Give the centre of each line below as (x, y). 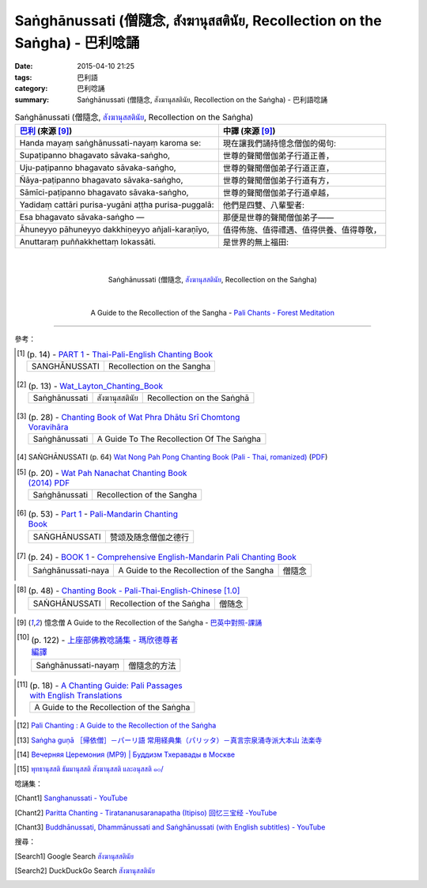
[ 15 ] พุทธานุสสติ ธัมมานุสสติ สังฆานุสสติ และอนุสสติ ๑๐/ (90, 769)
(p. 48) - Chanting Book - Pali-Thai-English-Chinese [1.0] (134, 591)
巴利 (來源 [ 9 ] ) (46, 131)
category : (31, 89)
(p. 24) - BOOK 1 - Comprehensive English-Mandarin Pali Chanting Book (162, 557)
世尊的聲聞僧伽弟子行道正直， (278, 168)
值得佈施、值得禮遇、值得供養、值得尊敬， (302, 230)
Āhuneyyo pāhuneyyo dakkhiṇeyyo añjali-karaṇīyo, (114, 229)
